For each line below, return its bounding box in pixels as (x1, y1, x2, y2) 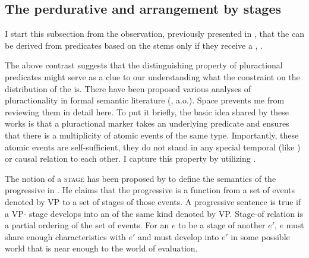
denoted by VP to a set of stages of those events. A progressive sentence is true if (5, 195, 301, 207)
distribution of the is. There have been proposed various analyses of (5, 82, 251, 95)
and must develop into (137, 230, 219, 243)
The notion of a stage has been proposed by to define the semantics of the (5, 172, 276, 184)
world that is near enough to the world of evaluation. (5, 242, 198, 254)
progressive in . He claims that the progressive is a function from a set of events (5, 184, 295, 196)
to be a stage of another (178, 219, 266, 231)
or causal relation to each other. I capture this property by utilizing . (5, 152, 256, 165)
